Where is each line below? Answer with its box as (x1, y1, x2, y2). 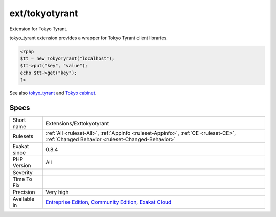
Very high (45, 189, 69, 196)
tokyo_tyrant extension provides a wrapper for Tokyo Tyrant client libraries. (9, 35, 168, 41)
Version (12, 162, 31, 170)
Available (12, 196, 35, 203)
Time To (12, 176, 33, 183)
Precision (12, 189, 35, 196)
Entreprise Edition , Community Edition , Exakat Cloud (45, 199, 171, 206)
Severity (12, 169, 33, 176)
